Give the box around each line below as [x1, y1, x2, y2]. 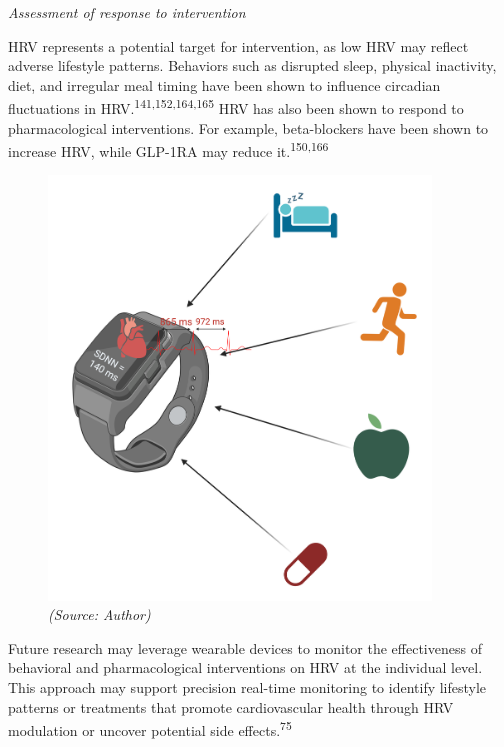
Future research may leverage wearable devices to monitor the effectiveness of [8, 637, 482, 658]
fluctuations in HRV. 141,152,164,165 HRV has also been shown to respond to [8, 95, 464, 119]
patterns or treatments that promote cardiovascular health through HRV [8, 696, 454, 717]
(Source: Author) [48, 604, 151, 625]
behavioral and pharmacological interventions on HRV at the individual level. [8, 657, 483, 678]
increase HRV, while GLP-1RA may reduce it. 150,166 [8, 138, 329, 161]
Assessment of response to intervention [8, 2, 246, 22]
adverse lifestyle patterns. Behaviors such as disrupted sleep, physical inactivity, [8, 55, 497, 76]
